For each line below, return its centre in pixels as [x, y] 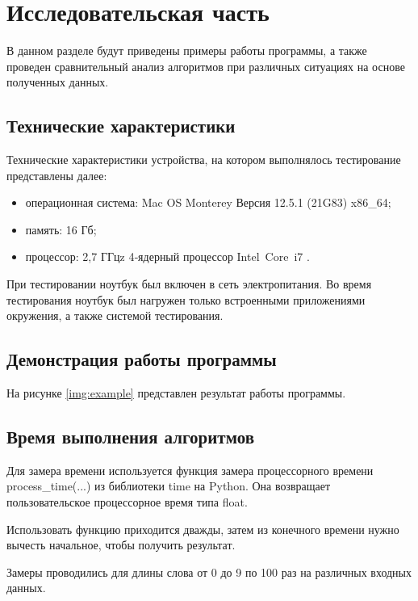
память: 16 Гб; [61, 229]
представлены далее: [57, 175]
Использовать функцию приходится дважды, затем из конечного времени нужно [203, 529]
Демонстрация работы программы [142, 359]
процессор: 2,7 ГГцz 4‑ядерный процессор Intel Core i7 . [167, 256]
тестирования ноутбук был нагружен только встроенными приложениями [186, 299]
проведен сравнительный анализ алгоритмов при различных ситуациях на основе [206, 66]
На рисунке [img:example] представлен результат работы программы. [176, 393]
